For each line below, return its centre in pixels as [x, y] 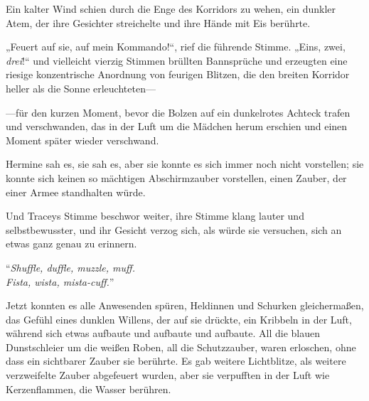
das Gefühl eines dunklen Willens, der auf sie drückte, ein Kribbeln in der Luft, [179, 319]
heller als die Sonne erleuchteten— [81, 88]
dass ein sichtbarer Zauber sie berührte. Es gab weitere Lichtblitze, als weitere [176, 361]
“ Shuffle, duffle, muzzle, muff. [70, 267]
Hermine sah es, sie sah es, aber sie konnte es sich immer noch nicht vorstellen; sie [185, 164]
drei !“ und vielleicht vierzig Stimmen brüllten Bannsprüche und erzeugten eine [177, 60]
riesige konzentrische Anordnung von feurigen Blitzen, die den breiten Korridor [178, 74]
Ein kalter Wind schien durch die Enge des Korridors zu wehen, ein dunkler [171, 9]
